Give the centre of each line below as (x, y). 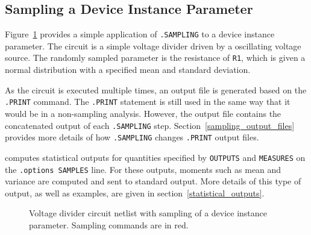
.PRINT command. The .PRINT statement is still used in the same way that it (148, 102)
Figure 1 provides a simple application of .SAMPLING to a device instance (140, 34)
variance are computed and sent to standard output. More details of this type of (153, 181)
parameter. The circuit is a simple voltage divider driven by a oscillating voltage (153, 45)
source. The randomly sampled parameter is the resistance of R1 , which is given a (155, 58)
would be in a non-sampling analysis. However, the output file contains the (143, 113)
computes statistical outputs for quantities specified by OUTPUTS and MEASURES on (155, 157)
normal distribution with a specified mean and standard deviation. (128, 70)
